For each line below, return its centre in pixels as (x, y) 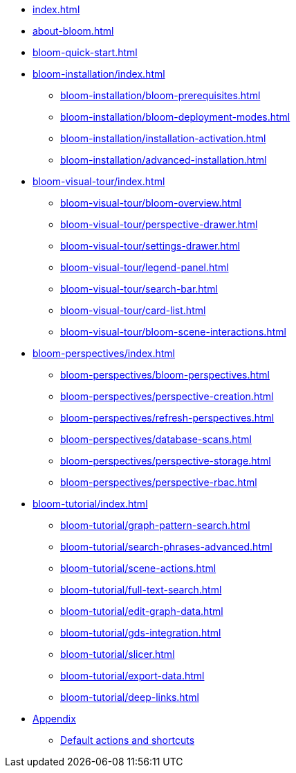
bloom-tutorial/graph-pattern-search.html (155, 525)
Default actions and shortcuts (128, 740)
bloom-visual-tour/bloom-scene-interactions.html (173, 332)
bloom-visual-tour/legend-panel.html (145, 267)
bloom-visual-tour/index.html (99, 181)
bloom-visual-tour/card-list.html (133, 310)
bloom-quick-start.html (85, 52)
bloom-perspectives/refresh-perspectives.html (167, 418)
